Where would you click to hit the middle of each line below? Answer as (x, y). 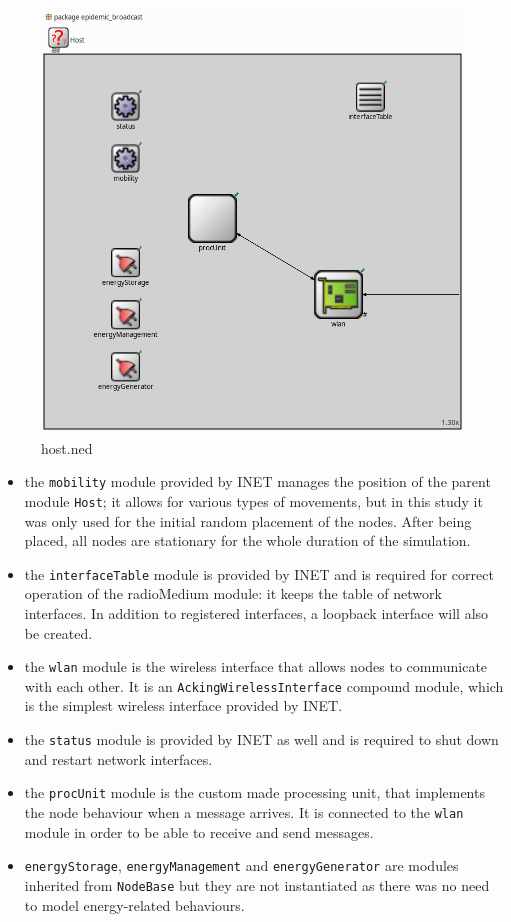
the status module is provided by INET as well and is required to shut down (261, 739)
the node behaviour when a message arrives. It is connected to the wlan (244, 811)
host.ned (67, 447)
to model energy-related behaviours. (134, 904)
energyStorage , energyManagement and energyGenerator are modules (241, 865)
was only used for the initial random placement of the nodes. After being (248, 520)
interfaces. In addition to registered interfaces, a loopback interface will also (256, 612)
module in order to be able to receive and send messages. (199, 831)
